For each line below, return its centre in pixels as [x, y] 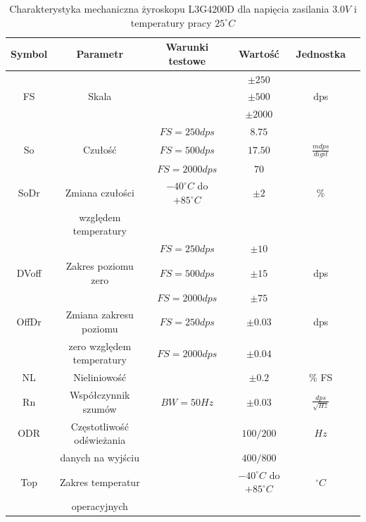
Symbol [29, 53]
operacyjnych [100, 506]
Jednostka [321, 53]
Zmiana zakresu [100, 315]
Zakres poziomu [100, 266]
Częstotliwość [100, 426]
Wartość [259, 53]
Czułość [100, 150]
